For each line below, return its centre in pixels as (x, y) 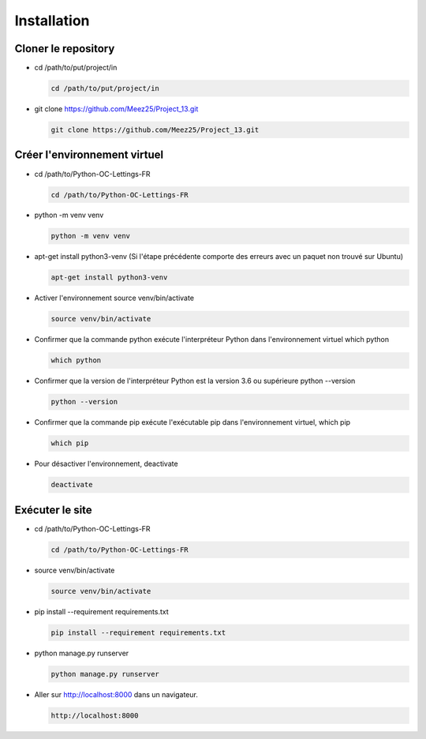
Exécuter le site (53, 510)
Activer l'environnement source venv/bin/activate (114, 298)
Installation (52, 21)
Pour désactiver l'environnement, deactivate (106, 464)
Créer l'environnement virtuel (89, 155)
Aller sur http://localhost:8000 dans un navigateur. (116, 694)
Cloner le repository (65, 49)
